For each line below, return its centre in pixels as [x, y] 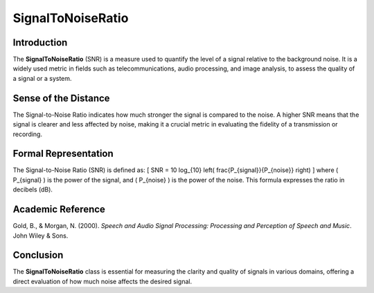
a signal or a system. [42, 78]
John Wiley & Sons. [41, 236]
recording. [28, 134]
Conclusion [38, 255]
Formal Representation [63, 154]
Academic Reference [59, 210]
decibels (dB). [33, 189]
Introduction [40, 42]
